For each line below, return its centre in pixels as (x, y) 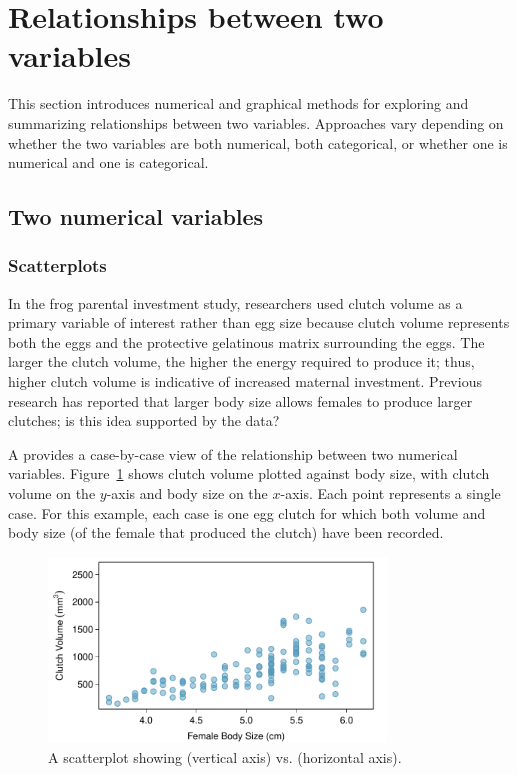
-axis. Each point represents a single (390, 493)
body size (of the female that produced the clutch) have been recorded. (226, 532)
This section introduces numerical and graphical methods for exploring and (238, 103)
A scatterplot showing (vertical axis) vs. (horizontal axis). (225, 756)
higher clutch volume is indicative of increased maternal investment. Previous (245, 381)
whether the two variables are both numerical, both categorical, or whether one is (258, 142)
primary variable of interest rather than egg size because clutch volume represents (259, 322)
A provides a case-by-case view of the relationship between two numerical (233, 453)
